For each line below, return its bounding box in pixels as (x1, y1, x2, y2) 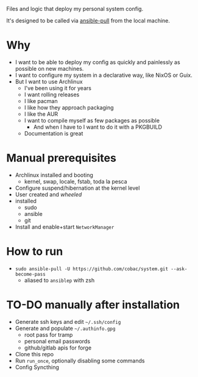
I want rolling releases (24, 91, 80, 98)
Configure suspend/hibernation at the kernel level (15, 184, 140, 192)
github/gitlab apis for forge (24, 344, 92, 351)
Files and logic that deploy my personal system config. (6, 5, 144, 12)
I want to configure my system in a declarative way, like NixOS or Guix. (15, 71, 193, 79)
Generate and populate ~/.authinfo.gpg (15, 325, 116, 332)
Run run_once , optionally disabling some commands (15, 357, 145, 364)
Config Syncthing (15, 363, 60, 371)
